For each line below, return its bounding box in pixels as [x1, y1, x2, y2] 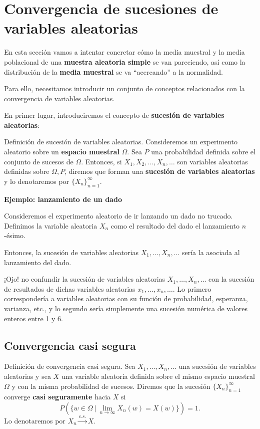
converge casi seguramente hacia [4, 391, 111, 402]
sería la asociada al [181, 247, 240, 258]
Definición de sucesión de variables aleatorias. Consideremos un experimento [4, 136, 238, 147]
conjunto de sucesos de [4, 156, 73, 166]
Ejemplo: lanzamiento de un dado [4, 193, 122, 204]
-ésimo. [4, 230, 25, 241]
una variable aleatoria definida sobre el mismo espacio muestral [61, 370, 255, 381]
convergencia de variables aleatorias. [4, 93, 115, 103]
